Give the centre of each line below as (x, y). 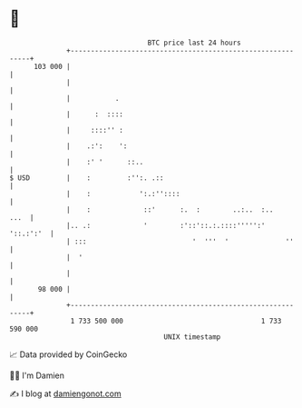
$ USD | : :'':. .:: (87, 178)
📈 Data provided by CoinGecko (68, 354)
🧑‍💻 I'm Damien (37, 375)
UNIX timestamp (192, 337)
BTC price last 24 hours (195, 43)
